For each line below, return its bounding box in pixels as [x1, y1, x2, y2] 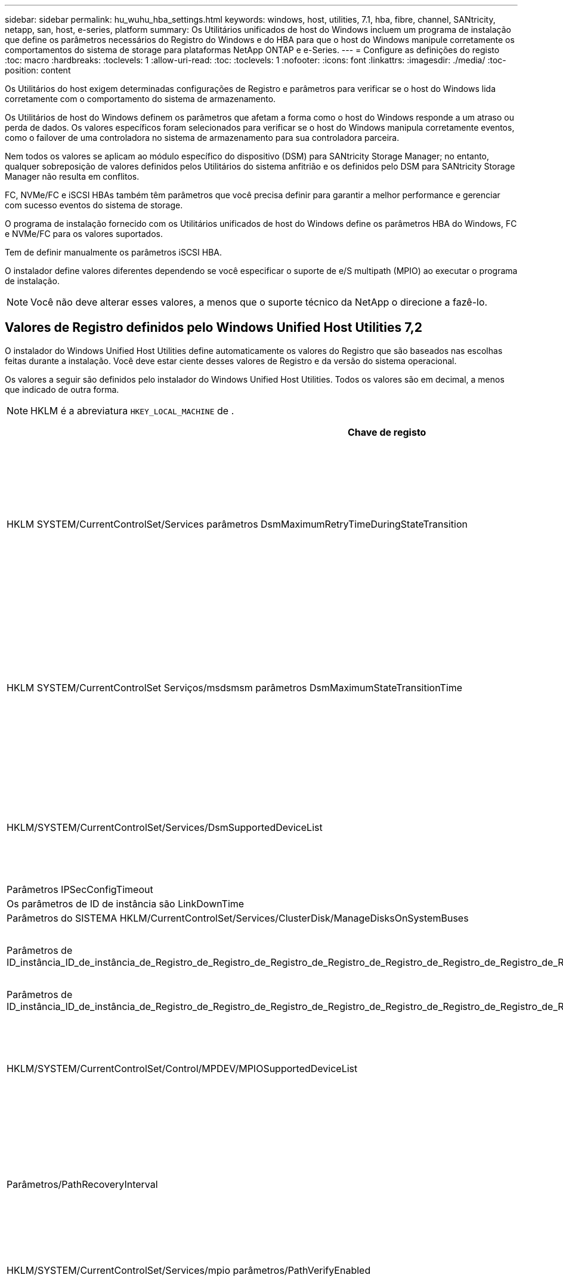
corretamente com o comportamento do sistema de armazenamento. [5, 94, 276, 104]
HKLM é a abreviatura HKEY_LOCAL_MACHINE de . [30, 404, 234, 417]
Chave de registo [348, 426, 426, 438]
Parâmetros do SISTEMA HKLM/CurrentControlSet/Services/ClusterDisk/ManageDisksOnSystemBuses [7, 912, 469, 924]
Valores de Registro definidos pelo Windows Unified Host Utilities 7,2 [5, 320, 423, 335]
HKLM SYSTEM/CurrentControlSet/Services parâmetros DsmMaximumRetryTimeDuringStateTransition [7, 518, 468, 530]
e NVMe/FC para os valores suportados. [5, 229, 163, 239]
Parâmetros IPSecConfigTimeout [7, 883, 153, 895]
